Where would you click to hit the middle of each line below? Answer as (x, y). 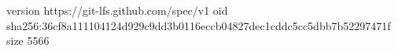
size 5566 (28, 41)
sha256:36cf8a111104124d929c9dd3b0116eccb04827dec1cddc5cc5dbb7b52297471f (199, 25)
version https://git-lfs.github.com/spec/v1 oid (117, 10)
